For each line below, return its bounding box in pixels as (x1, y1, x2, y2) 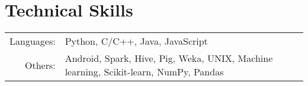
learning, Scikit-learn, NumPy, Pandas (65, 65, 224, 79)
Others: (24, 58, 56, 72)
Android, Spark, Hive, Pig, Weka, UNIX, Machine (65, 51, 273, 65)
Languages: (9, 34, 56, 48)
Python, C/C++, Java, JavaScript (65, 34, 208, 48)
